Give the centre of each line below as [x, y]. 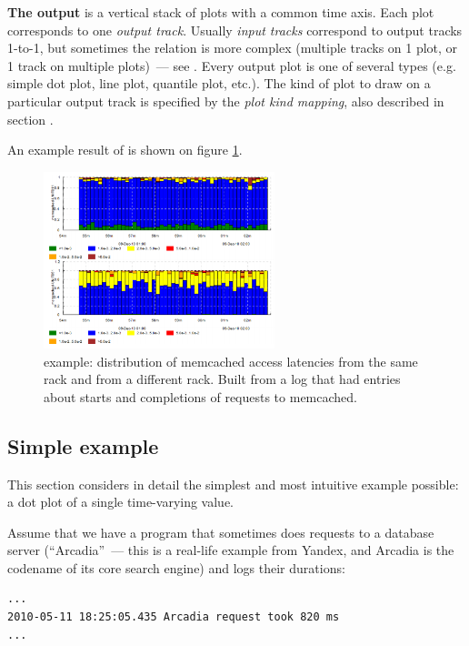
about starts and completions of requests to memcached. [200, 396]
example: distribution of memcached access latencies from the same [231, 361]
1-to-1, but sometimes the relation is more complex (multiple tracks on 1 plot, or [233, 48]
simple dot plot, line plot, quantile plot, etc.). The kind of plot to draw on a [219, 83]
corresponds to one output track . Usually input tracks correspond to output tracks [235, 30]
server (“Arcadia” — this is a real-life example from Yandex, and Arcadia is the [231, 550]
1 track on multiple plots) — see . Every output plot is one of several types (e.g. [232, 65]
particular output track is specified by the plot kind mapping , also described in [226, 101]
